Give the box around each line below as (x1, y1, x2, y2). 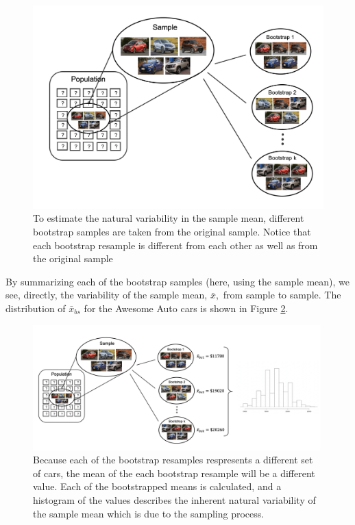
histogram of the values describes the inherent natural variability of (33, 493, 316, 507)
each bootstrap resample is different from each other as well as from (33, 238, 318, 252)
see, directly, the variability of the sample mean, (5, 287, 208, 302)
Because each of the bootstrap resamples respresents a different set (33, 452, 313, 467)
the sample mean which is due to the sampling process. (33, 506, 265, 520)
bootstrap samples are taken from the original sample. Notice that (33, 225, 311, 239)
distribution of (5, 301, 66, 316)
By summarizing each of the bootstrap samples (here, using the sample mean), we (5, 274, 350, 288)
